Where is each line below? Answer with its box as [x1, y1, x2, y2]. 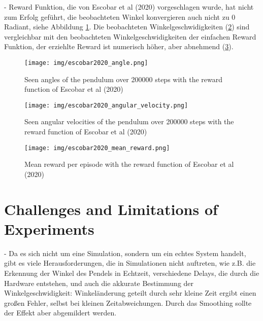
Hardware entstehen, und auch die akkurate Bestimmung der [4, 277, 194, 288]
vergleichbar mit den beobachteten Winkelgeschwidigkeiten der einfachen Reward [4, 31, 256, 42]
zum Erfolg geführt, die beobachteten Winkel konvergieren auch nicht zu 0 [4, 11, 236, 22]
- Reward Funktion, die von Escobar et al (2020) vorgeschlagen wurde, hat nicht [4, 2, 254, 12]
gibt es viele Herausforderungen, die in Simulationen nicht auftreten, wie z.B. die [4, 258, 256, 268]
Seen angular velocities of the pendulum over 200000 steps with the [24, 116, 234, 127]
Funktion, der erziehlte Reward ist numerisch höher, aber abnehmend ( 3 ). [4, 41, 234, 52]
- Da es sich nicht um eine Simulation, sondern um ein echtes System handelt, [4, 247, 246, 258]
